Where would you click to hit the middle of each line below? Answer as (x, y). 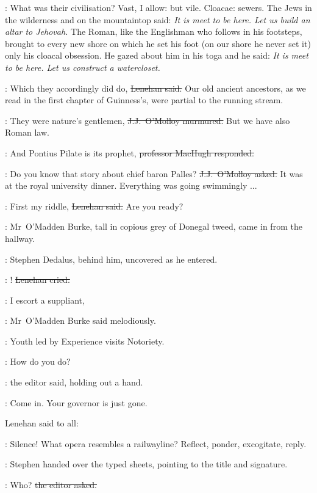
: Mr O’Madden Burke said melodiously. (80, 320)
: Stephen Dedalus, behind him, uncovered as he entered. (111, 259)
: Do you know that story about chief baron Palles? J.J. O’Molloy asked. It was (154, 173)
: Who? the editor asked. (51, 485)
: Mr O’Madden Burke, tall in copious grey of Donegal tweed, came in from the (154, 226)
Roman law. (27, 132)
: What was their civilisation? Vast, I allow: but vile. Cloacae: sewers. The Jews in (158, 7)
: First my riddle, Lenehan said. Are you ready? (94, 206)
